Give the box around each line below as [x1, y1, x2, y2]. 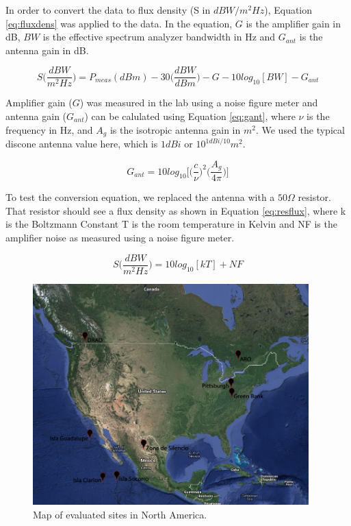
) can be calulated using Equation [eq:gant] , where [84, 109, 296, 123]
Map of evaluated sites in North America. [33, 507, 207, 521]
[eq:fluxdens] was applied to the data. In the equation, [5, 16, 233, 30]
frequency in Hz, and [5, 122, 93, 136]
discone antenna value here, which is [5, 136, 158, 151]
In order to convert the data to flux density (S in [5, 3, 211, 16]
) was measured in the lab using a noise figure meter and [79, 95, 318, 110]
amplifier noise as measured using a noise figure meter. [5, 230, 235, 244]
